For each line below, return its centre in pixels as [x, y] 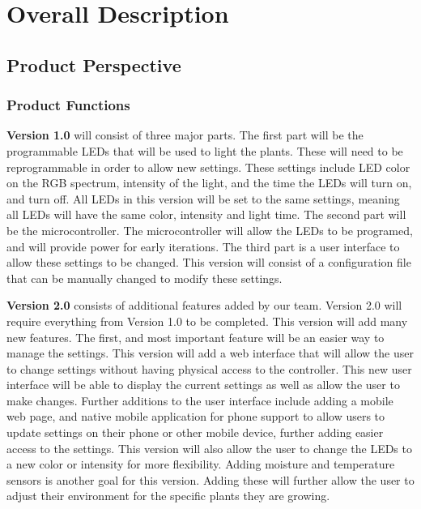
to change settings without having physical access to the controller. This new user [209, 368]
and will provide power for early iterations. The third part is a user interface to [203, 246]
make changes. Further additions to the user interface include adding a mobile [200, 400]
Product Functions [68, 105]
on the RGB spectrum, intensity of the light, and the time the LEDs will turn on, [209, 183]
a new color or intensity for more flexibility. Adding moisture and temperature [201, 464]
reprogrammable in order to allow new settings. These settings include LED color [208, 167]
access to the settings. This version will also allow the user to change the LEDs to [209, 448]
